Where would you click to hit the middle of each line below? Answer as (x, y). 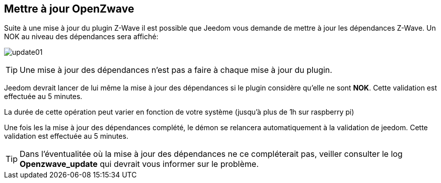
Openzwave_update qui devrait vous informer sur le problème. (139, 164)
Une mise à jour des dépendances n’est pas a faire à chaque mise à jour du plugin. (176, 70)
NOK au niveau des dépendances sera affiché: (81, 37)
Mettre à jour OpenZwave (69, 9)
